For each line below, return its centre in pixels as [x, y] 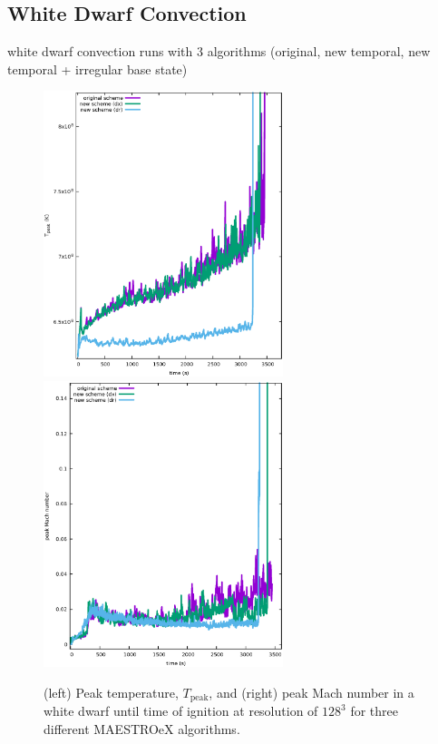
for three [374, 711]
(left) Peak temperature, [111, 692]
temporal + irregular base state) [97, 69]
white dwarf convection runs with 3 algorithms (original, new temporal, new [219, 51]
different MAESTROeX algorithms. [142, 728]
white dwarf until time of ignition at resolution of [181, 711]
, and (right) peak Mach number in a [311, 692]
